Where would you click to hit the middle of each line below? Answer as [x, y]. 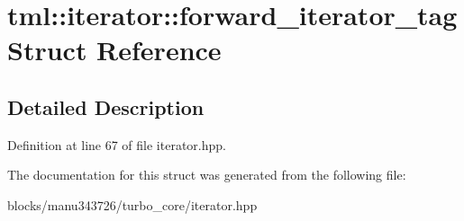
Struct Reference [114, 50]
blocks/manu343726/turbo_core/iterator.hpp [132, 204]
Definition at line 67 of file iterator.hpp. [117, 144]
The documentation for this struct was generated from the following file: [207, 175]
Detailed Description [106, 106]
